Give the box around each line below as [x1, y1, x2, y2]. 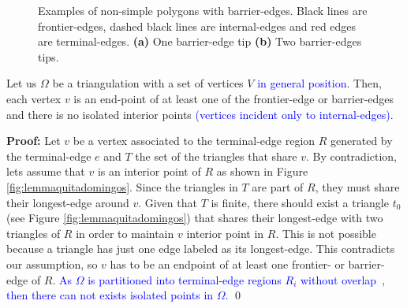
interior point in [186, 225, 264, 241]
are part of [252, 178, 304, 195]
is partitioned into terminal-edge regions [88, 271, 282, 288]
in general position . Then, [257, 75, 382, 91]
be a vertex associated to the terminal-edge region [73, 132, 316, 149]
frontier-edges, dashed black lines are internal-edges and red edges [38, 17, 357, 34]
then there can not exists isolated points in [6, 287, 214, 303]
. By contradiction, [306, 147, 397, 164]
